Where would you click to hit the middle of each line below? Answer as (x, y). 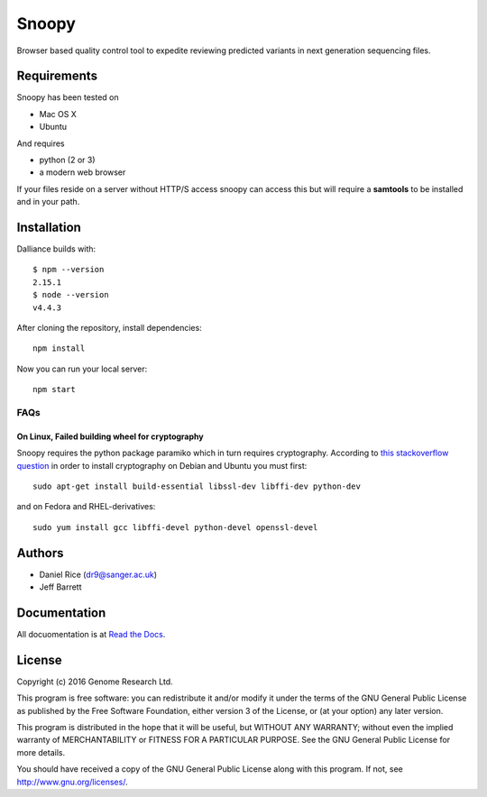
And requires (41, 143)
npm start (54, 389)
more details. (41, 752)
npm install (59, 348)
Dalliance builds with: (56, 249)
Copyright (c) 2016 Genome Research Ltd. (95, 682)
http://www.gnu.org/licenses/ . (72, 782)
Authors (40, 553)
